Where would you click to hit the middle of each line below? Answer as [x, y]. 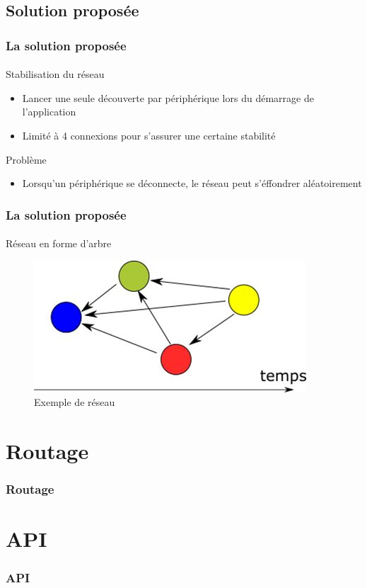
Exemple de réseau [75, 402]
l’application [49, 112]
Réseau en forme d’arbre [59, 243]
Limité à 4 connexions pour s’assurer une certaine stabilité [149, 135]
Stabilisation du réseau [55, 74]
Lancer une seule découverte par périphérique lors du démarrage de [168, 97]
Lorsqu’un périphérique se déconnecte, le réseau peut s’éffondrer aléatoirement [192, 183]
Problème [26, 159]
